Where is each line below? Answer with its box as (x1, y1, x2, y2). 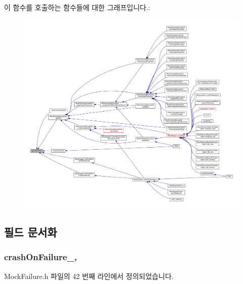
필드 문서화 (4, 224, 57, 240)
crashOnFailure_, (4, 251, 77, 263)
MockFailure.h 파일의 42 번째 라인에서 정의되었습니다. (4, 270, 174, 281)
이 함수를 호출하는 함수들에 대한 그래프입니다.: (4, 2, 150, 12)
